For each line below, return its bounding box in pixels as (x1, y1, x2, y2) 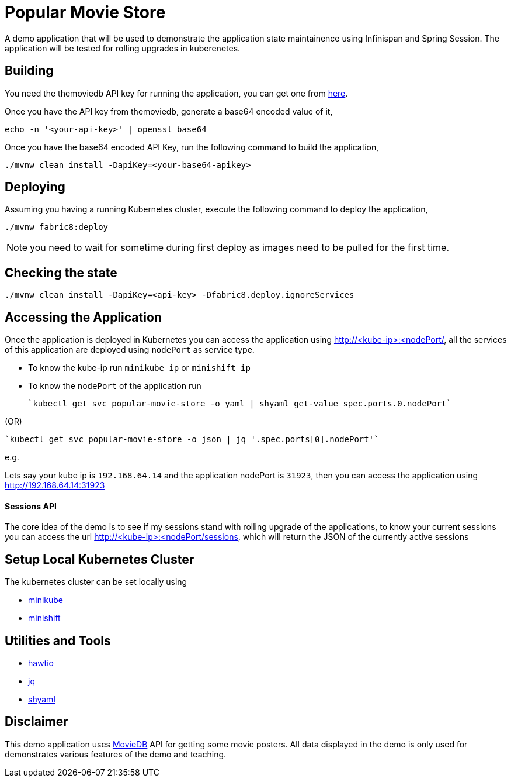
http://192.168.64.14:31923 (5, 480, 105, 491)
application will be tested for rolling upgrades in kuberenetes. (5, 43, 241, 53)
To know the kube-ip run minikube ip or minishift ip (28, 363, 251, 373)
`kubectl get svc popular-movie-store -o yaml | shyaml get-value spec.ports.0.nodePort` (28, 399, 451, 409)
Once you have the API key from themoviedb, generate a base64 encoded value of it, (5, 106, 333, 116)
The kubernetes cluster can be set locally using (5, 577, 187, 587)
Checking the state (5, 265, 117, 280)
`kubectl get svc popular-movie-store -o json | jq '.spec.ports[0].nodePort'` (5, 435, 379, 445)
